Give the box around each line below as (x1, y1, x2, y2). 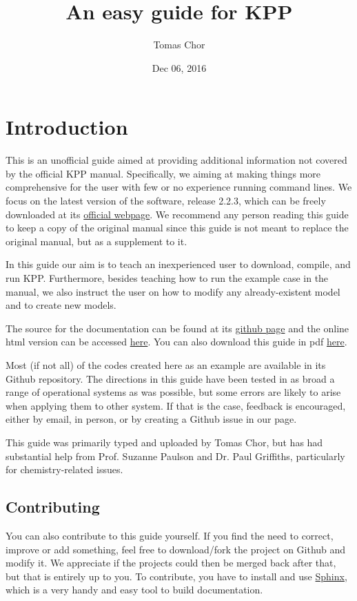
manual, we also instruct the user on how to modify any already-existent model (6, 284, 340, 298)
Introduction (6, 113, 128, 141)
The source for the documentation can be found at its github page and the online (6, 321, 349, 335)
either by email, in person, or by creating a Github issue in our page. (6, 412, 297, 426)
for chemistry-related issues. (6, 462, 123, 477)
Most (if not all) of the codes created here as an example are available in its (6, 357, 326, 372)
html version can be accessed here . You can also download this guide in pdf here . (6, 334, 347, 349)
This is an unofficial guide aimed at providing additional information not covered (6, 153, 347, 167)
